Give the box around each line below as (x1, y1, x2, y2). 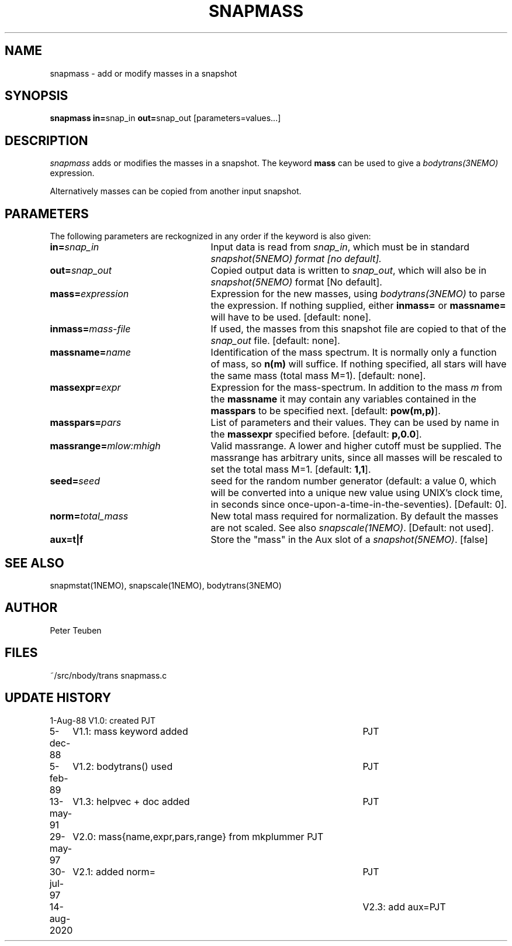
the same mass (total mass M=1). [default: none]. (210, 370, 426, 382)
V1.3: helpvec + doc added (72, 795, 190, 807)
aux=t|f (50, 534, 84, 546)
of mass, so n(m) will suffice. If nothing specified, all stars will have (210, 358, 507, 370)
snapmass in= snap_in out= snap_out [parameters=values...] (50, 113, 281, 123)
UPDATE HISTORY (5, 690, 112, 706)
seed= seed (50, 475, 101, 487)
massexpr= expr (50, 381, 121, 394)
